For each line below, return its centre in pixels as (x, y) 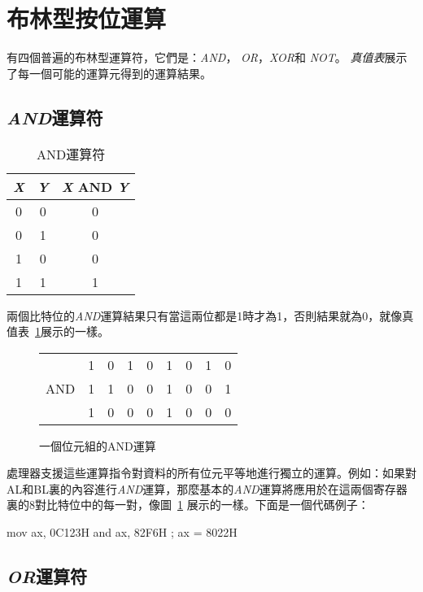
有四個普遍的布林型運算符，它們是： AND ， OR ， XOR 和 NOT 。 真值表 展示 (207, 57)
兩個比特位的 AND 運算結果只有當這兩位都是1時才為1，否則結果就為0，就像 (205, 315)
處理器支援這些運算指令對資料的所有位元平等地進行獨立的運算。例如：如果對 (211, 473)
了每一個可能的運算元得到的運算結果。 (109, 73)
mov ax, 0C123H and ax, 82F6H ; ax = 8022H (122, 532)
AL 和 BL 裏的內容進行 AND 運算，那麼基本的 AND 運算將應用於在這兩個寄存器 (207, 488)
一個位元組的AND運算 (98, 445)
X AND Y (95, 186)
